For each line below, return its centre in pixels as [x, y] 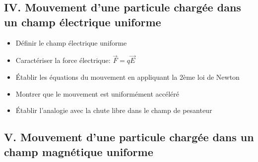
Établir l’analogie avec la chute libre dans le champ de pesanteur [114, 110]
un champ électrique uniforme [83, 22]
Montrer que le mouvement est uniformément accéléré [97, 93]
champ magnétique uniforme [79, 151]
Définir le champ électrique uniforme [71, 42]
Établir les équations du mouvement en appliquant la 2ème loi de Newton [128, 77]
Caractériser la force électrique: [63, 60]
